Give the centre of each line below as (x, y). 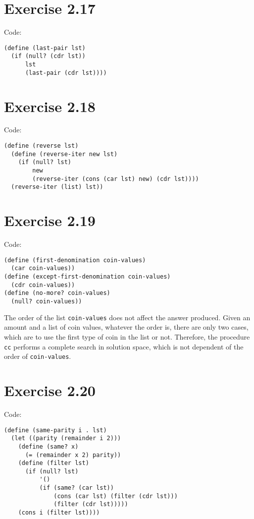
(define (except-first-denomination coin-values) (87, 277)
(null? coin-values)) (47, 301)
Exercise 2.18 (50, 106)
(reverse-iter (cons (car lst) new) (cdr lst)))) (116, 179)
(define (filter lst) (53, 463)
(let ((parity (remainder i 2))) (66, 438)
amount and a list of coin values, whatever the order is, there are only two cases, (126, 327)
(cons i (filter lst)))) (59, 513)
